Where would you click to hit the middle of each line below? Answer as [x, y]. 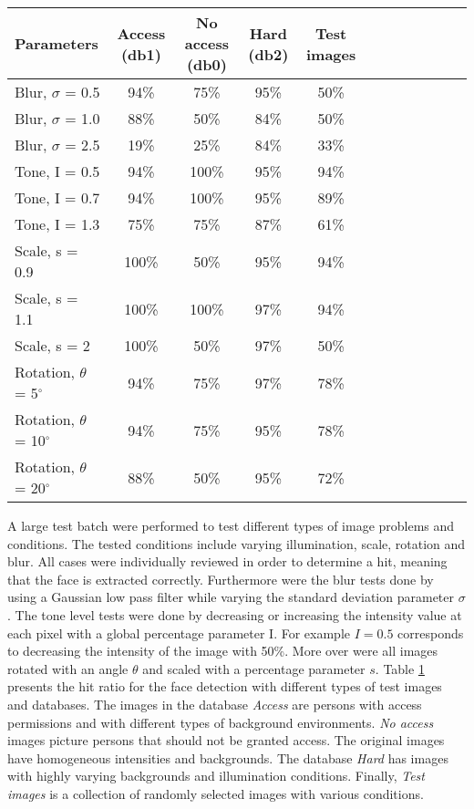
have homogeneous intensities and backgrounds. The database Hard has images [228, 757]
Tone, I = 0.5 [57, 171]
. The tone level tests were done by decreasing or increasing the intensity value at [235, 614]
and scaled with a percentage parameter [254, 668]
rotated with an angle [68, 668]
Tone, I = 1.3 [57, 224]
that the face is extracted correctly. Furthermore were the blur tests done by [221, 579]
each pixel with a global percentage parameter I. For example [179, 633]
